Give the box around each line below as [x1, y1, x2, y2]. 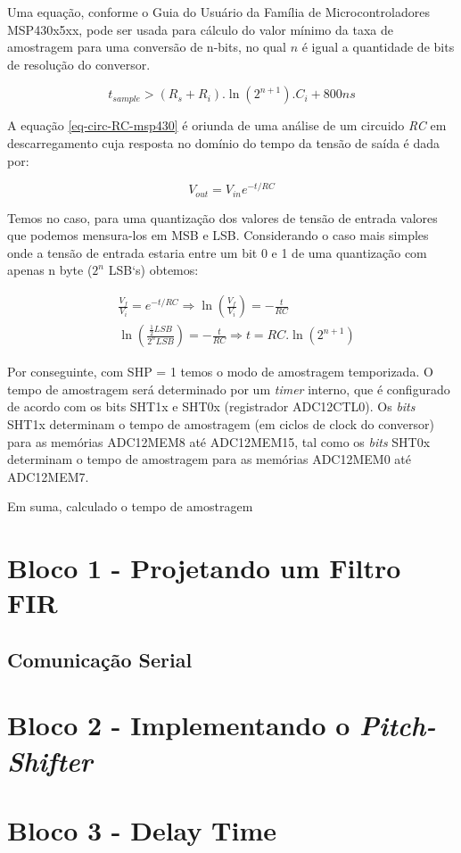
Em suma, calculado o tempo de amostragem [7, 497, 253, 516]
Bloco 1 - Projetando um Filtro [7, 550, 401, 586]
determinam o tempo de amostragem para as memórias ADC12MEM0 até [7, 450, 411, 468]
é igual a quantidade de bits [301, 37, 455, 56]
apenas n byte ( [7, 261, 93, 279]
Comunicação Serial [7, 645, 193, 673]
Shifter [7, 741, 93, 779]
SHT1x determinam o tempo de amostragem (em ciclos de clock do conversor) [7, 414, 435, 433]
